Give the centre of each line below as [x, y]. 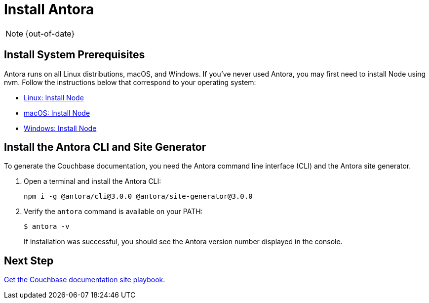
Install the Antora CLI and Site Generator [105, 147]
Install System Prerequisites [75, 55]
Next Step [29, 260]
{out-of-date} [50, 33]
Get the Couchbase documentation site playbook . [85, 280]
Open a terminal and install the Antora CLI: [93, 181]
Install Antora [49, 9]
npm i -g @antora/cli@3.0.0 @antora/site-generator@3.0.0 [138, 196]
